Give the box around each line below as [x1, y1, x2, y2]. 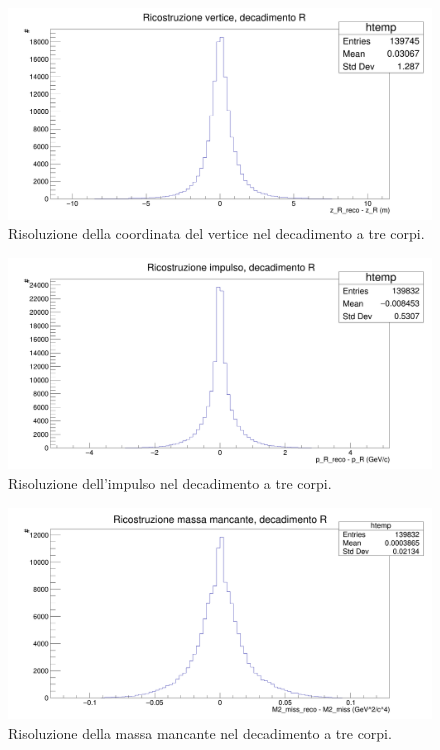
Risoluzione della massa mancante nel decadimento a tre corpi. [8, 722, 392, 743]
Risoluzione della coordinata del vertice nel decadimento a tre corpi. [8, 223, 425, 244]
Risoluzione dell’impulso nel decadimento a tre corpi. [8, 472, 332, 493]
